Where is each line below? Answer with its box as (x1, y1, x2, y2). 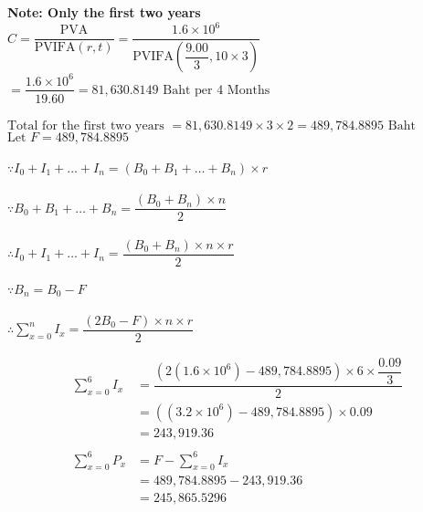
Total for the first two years (7, 120, 164, 133)
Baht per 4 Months (163, 83, 270, 97)
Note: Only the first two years (7, 3, 201, 21)
